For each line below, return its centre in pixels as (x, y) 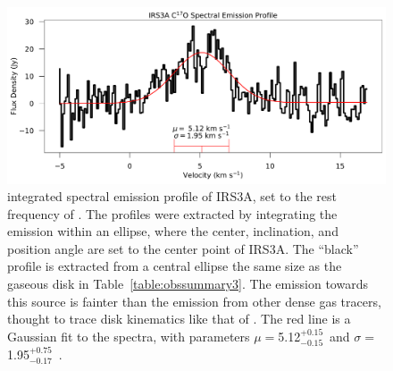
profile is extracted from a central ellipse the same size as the (175, 266)
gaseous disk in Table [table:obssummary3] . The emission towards (188, 284)
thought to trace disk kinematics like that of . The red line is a (179, 319)
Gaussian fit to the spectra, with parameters (129, 336)
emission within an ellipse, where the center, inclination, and (173, 231)
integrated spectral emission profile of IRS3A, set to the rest (172, 196)
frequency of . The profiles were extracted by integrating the (172, 213)
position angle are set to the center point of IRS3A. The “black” (183, 248)
